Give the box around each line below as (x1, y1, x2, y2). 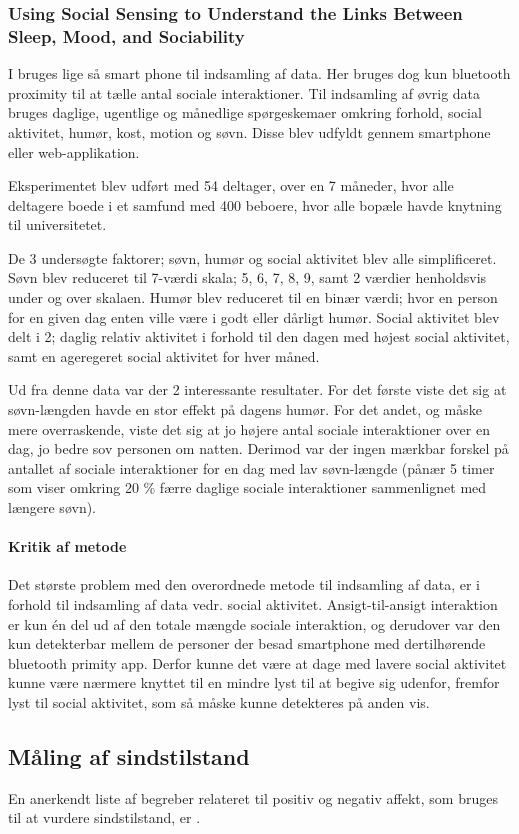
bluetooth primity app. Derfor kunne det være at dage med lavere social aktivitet (8, 652, 507, 673)
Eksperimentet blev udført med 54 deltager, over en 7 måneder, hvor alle (8, 175, 454, 196)
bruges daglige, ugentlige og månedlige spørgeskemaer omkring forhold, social (8, 102, 482, 123)
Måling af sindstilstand (8, 740, 250, 771)
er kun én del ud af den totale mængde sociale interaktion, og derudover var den (8, 613, 501, 634)
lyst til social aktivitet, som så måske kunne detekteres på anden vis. (8, 691, 430, 712)
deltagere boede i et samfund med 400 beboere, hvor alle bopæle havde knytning (8, 194, 502, 215)
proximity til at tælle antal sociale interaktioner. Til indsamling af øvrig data (8, 82, 481, 103)
